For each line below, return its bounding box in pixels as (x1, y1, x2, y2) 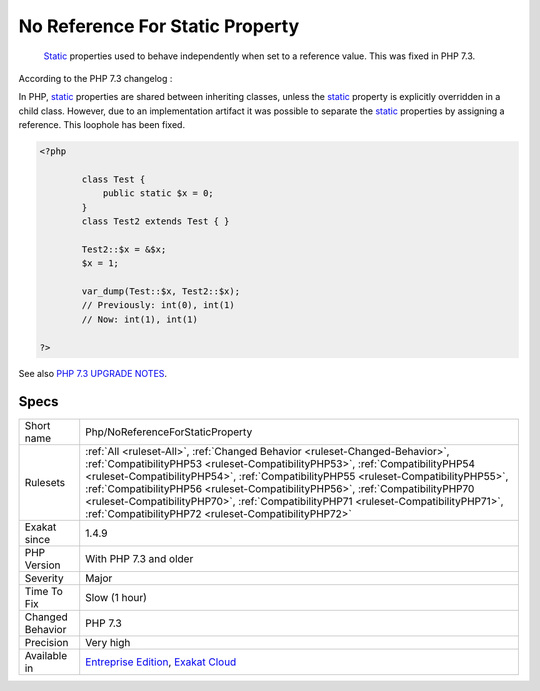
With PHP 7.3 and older (85, 552, 194, 566)
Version (24, 558, 61, 572)
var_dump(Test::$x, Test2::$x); (81, 286, 240, 297)
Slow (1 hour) (85, 591, 147, 605)
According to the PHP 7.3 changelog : (18, 72, 173, 84)
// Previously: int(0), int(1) (81, 300, 235, 311)
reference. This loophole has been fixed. (18, 119, 185, 131)
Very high (85, 636, 131, 650)
